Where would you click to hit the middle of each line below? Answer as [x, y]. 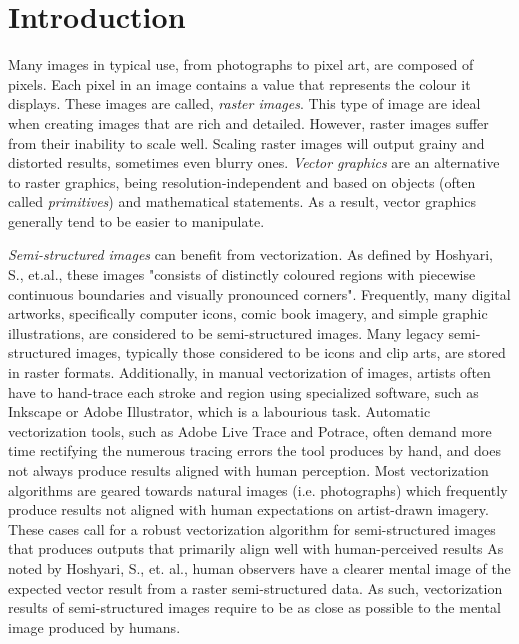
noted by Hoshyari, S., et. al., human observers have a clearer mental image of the [259, 567]
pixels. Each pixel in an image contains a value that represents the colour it [239, 83]
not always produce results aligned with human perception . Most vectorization [248, 470]
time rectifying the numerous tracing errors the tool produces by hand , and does [254, 450]
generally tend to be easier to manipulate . [136, 220]
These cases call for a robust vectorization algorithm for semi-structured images [252, 528]
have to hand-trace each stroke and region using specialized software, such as [243, 391]
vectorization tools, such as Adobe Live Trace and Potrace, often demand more [250, 430]
